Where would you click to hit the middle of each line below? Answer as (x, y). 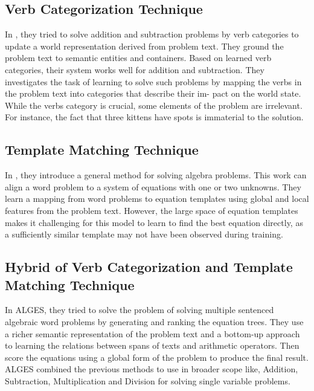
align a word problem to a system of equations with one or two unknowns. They (153, 186)
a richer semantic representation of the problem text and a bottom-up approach (152, 333)
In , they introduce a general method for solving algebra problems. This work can (156, 175)
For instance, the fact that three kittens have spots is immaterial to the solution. (154, 117)
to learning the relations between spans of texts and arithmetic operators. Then (152, 345)
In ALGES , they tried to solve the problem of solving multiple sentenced (139, 310)
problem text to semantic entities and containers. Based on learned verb (138, 58)
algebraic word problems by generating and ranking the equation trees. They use (154, 321)
